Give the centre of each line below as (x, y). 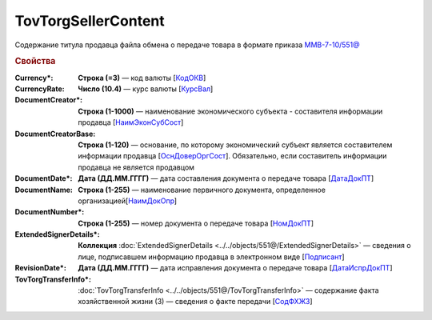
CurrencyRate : (40, 89)
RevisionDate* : (41, 268)
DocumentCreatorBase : (55, 134)
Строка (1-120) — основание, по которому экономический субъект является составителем (235, 145)
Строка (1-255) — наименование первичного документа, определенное (202, 190)
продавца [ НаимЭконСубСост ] (131, 122)
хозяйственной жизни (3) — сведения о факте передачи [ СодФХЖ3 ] (195, 302)
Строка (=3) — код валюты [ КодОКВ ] (142, 78)
